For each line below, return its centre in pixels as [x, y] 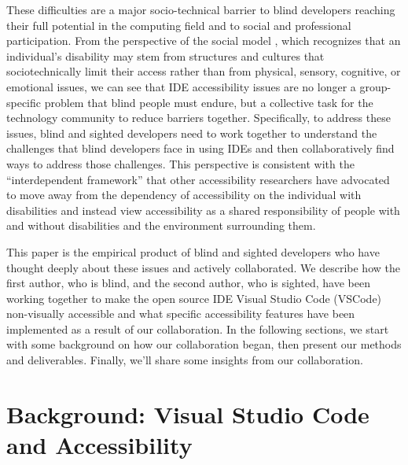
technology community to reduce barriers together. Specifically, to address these [198, 118]
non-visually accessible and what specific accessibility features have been [181, 314]
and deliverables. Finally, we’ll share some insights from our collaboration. [185, 360]
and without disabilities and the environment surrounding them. [161, 225]
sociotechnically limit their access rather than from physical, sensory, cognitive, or [204, 71]
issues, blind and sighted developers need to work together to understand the [192, 133]
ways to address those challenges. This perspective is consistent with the [180, 163]
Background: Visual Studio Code [188, 413]
